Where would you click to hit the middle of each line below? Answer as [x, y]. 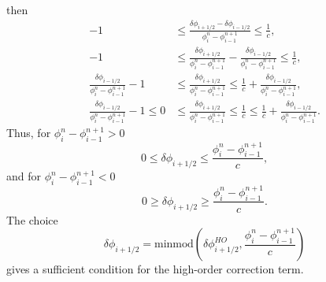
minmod [174, 245]
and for [24, 176]
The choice [32, 219]
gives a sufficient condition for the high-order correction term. [155, 269]
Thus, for [29, 133]
